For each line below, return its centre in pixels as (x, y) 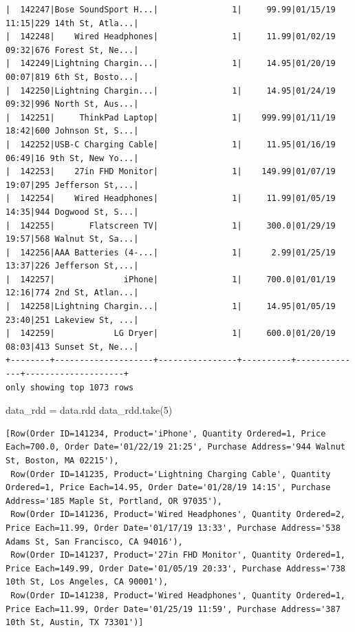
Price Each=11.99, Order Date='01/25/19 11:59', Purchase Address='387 (173, 609)
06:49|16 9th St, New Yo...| (72, 158)
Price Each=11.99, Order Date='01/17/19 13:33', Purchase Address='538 (173, 528)
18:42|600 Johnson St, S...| (72, 131)
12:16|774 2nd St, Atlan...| (72, 293)
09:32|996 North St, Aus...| (72, 104)
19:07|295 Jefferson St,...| (72, 185)
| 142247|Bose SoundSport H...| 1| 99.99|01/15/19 (171, 10)
